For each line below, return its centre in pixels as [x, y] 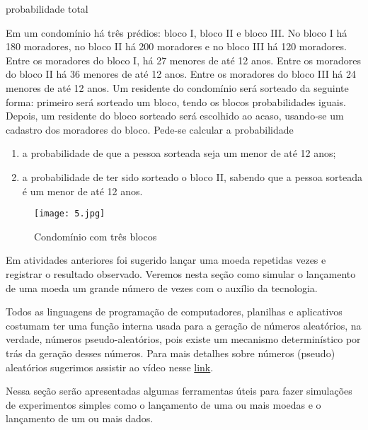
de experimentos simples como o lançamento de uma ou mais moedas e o [163, 404]
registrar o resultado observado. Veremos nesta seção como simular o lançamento [181, 273]
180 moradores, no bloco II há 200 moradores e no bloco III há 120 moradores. [176, 46]
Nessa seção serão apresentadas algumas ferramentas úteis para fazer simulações [179, 391]
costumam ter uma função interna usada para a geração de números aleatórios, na [184, 325]
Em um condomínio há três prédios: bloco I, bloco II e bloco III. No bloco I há [177, 32]
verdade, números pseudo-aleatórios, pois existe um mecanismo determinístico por [183, 339]
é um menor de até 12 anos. [82, 191]
